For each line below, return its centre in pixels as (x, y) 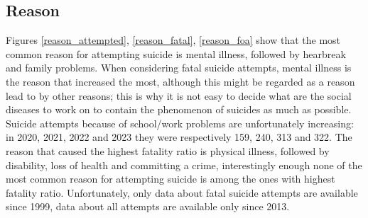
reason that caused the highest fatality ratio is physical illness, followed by (168, 150)
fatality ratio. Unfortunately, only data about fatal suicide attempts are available (182, 192)
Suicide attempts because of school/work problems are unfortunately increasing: (180, 123)
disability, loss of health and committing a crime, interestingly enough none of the (184, 165)
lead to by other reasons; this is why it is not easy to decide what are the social (179, 95)
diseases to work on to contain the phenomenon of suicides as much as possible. (179, 109)
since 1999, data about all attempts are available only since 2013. (148, 206)
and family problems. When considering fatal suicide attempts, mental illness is (179, 68)
